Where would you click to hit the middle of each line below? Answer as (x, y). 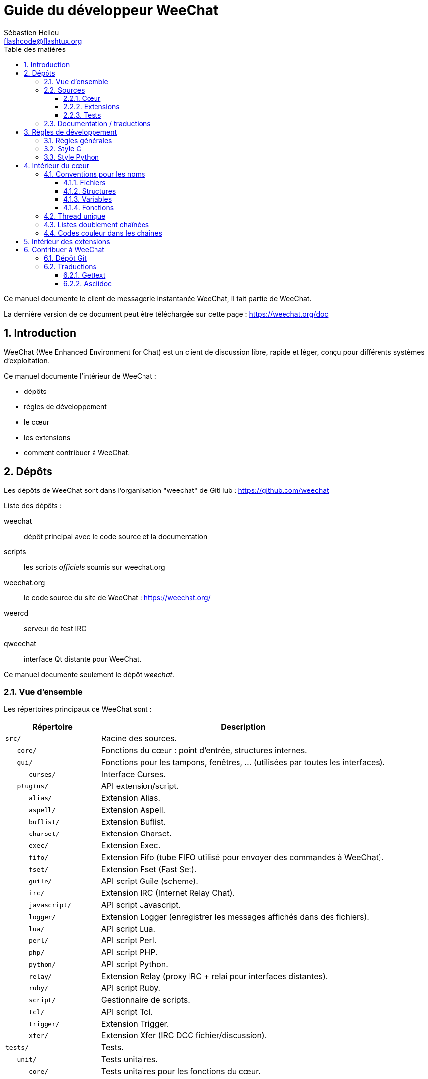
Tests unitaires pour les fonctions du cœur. (181, 1071)
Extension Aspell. (133, 810)
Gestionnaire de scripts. (145, 1000)
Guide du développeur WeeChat (111, 10)
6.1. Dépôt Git (65, 258)
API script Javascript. (141, 905)
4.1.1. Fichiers (85, 182)
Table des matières (35, 49)
